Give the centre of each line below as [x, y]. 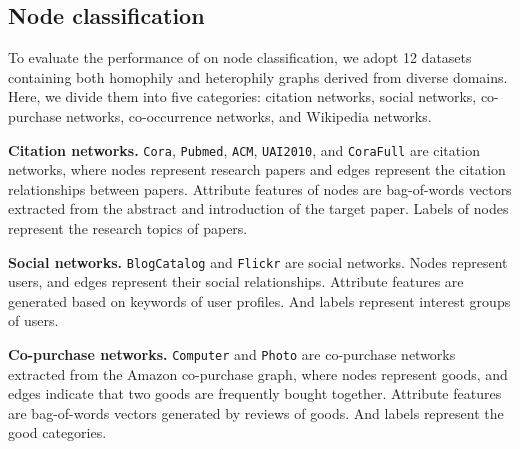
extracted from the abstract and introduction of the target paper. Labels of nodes [258, 208]
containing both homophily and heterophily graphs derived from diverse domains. [258, 76]
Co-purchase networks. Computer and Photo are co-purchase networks [232, 354]
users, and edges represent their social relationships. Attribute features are [236, 281]
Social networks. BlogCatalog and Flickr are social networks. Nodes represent [258, 261]
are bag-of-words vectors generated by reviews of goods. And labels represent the [256, 412]
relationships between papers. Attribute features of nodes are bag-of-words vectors [260, 188]
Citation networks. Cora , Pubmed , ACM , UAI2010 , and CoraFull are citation [244, 149]
